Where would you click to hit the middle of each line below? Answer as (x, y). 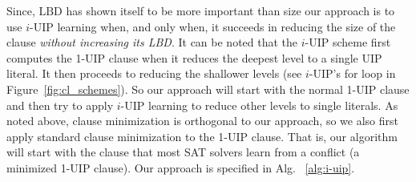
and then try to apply (60, 105)
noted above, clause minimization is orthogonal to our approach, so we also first (202, 121)
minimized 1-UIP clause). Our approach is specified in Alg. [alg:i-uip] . (181, 167)
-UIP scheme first (348, 42)
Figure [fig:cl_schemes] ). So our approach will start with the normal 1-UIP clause (208, 89)
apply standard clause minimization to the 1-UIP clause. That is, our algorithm (202, 136)
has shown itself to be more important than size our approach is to (230, 10)
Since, (21, 10)
